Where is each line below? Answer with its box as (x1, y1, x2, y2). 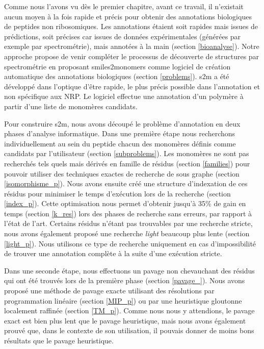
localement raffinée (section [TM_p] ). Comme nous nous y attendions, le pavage (4, 305, 255, 316)
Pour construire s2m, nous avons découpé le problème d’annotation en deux (4, 118, 241, 129)
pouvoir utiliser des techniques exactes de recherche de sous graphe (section (4, 168, 240, 179)
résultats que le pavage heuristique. (4, 335, 114, 345)
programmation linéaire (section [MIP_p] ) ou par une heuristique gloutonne (4, 295, 242, 306)
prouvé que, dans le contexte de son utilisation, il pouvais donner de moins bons (4, 325, 254, 336)
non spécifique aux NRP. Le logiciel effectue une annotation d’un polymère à (4, 91, 244, 102)
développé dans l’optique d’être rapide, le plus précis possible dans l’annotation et (4, 81, 260, 91)
